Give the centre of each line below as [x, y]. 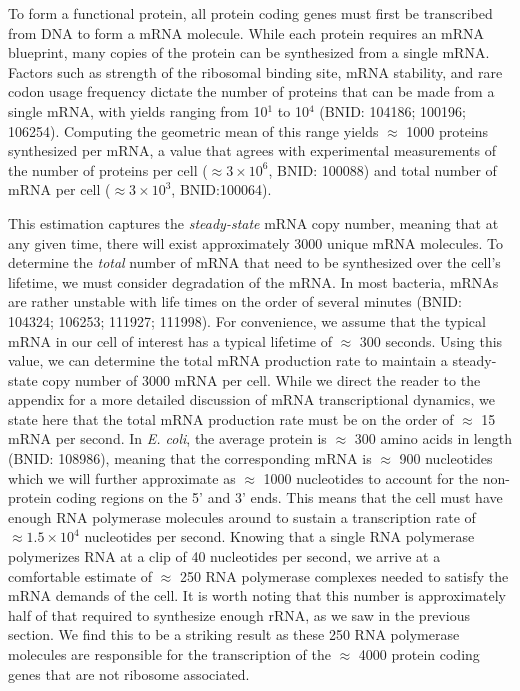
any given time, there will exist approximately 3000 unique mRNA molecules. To [256, 242]
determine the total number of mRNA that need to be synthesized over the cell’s [254, 262]
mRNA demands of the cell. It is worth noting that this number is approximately [257, 595]
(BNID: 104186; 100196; [392, 110]
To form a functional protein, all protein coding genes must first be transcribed [250, 13]
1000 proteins [447, 130]
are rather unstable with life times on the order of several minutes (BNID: [235, 301]
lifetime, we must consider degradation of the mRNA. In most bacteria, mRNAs [253, 281]
